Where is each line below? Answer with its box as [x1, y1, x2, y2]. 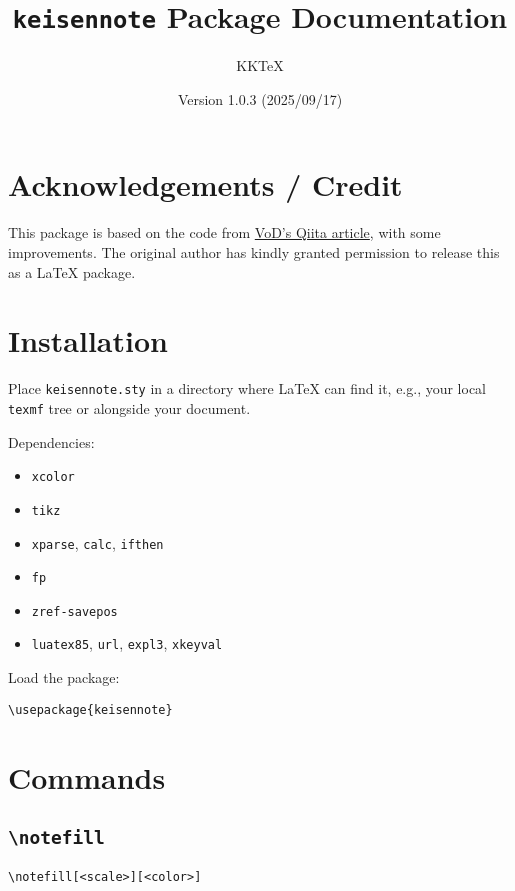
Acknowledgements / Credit [8, 164, 403, 205]
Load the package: [8, 667, 120, 688]
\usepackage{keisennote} [8, 702, 173, 717]
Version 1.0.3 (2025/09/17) [177, 88, 343, 109]
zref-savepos [31, 604, 118, 619]
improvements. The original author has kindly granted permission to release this [8, 241, 500, 262]
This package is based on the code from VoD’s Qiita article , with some [8, 222, 441, 243]
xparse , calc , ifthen [31, 532, 164, 553]
